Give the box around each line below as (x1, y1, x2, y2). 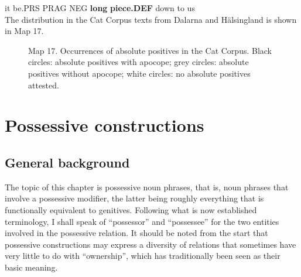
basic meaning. (5, 261, 58, 273)
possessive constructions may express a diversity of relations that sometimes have (5, 238, 296, 250)
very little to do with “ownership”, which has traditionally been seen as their (5, 249, 281, 262)
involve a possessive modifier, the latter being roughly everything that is (5, 192, 264, 204)
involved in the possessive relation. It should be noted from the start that (5, 227, 268, 239)
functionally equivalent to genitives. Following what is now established (5, 203, 257, 216)
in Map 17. (5, 25, 44, 37)
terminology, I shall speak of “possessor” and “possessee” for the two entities (5, 215, 279, 227)
